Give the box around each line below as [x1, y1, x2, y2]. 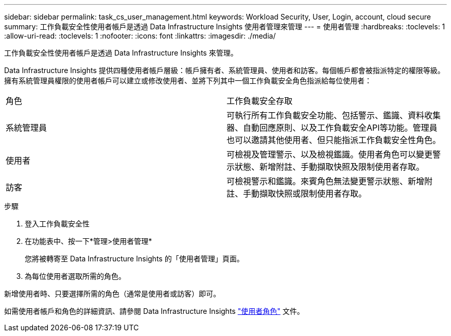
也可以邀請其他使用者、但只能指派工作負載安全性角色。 [227, 135, 441, 145]
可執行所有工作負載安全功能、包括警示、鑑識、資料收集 [227, 110, 441, 120]
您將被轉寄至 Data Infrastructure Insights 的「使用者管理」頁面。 [25, 254, 244, 263]
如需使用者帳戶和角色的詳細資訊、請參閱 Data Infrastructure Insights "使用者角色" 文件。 [4, 307, 304, 315]
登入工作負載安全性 [25, 219, 90, 228]
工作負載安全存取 [227, 96, 293, 106]
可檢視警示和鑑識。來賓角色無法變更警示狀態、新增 [227, 176, 425, 186]
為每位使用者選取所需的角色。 [25, 272, 126, 280]
